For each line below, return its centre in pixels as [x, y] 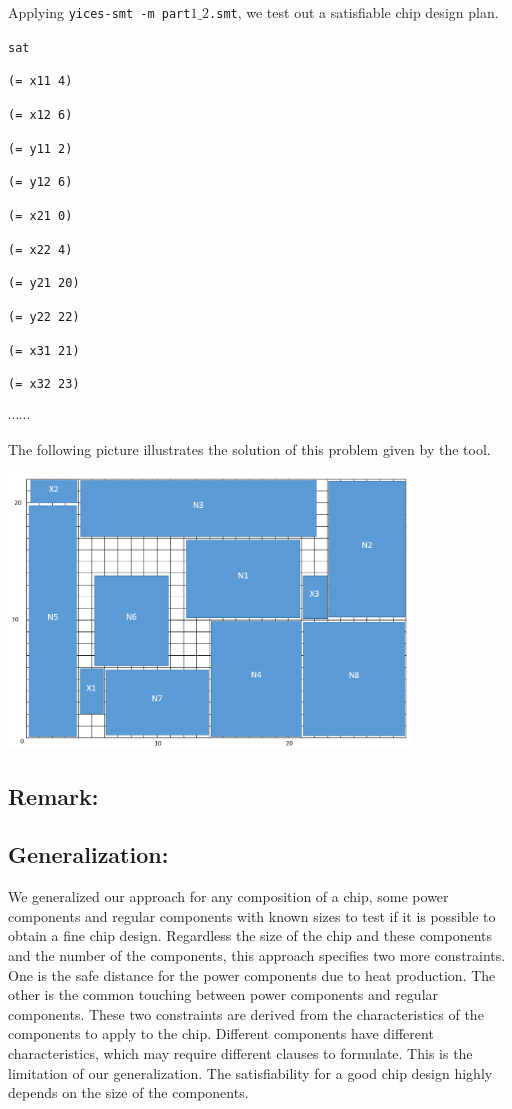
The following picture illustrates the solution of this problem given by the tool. [249, 449]
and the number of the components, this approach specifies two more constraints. [257, 955]
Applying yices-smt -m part [99, 12]
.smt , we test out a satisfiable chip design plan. [354, 12]
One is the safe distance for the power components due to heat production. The [252, 974]
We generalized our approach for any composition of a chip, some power [228, 896]
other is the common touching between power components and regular [223, 994]
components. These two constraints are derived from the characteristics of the [246, 1013]
